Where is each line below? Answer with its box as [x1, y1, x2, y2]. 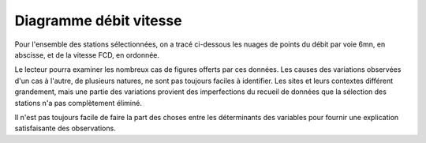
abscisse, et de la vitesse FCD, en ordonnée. [14, 50, 160, 59]
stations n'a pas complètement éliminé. [14, 98, 142, 107]
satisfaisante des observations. [14, 123, 116, 134]
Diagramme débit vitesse [14, 12, 182, 29]
